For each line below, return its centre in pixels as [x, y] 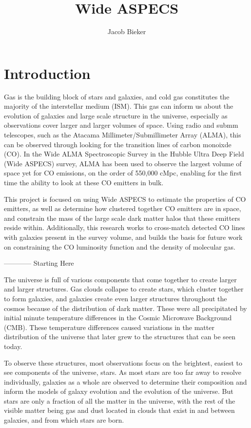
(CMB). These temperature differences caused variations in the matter [109, 327]
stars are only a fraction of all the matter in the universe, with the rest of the [120, 400]
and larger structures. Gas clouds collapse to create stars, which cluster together [124, 289]
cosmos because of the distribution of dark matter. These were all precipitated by [125, 308]
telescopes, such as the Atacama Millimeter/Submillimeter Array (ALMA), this [123, 135]
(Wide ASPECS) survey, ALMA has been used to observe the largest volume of [123, 163]
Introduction [47, 73]
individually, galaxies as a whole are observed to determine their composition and [125, 381]
